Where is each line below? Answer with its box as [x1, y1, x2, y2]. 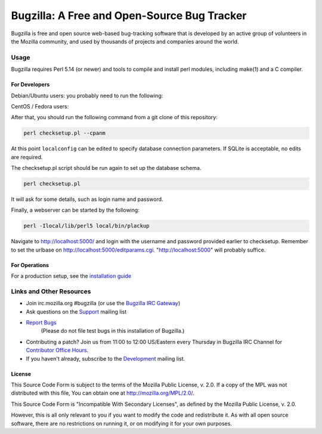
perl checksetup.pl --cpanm [23, 130, 106, 137]
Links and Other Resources [11, 287, 91, 295]
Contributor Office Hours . [26, 346, 89, 354]
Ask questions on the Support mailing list [26, 308, 127, 315]
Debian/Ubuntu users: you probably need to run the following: [11, 92, 163, 99]
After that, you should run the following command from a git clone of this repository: [11, 114, 218, 121]
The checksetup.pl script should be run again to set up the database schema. [11, 165, 202, 172]
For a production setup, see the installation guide [11, 272, 131, 280]
